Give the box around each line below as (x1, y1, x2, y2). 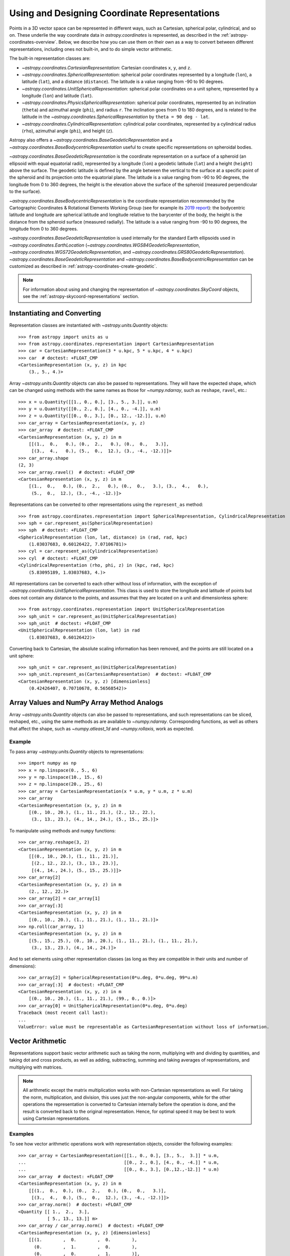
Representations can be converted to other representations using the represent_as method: (9, 501, 203, 507)
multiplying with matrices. (9, 1064, 63, 1070)
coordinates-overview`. (9, 39, 58, 45)
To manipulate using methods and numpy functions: (9, 827, 116, 833)
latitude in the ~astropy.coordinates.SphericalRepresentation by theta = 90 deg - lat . (22, 114, 210, 120)
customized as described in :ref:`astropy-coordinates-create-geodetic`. (9, 263, 158, 269)
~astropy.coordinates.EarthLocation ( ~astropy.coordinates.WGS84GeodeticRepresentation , (9, 242, 200, 248)
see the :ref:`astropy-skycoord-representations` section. (23, 293, 139, 299)
